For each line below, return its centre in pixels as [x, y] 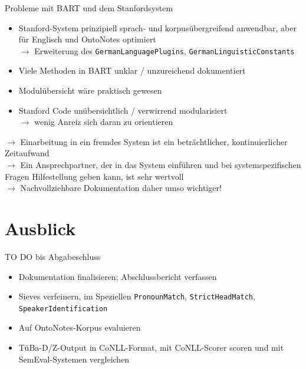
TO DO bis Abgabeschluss [53, 256]
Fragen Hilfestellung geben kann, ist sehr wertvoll [94, 176]
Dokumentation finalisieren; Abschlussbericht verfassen [118, 276]
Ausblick [40, 228]
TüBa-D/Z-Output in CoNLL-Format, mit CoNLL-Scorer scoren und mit [151, 347]
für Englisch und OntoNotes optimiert [87, 39]
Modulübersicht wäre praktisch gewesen [90, 90]
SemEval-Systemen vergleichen [74, 359]
